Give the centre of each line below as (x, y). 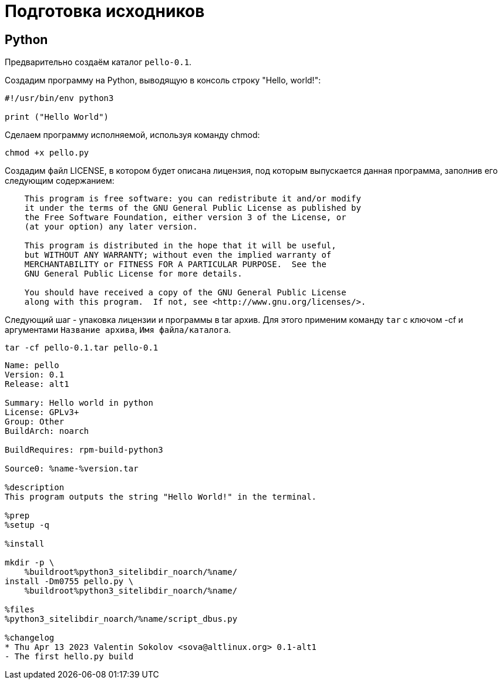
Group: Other (35, 422)
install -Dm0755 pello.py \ (69, 582)
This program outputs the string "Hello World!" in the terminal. (161, 497)
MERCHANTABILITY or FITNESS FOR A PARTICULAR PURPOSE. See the (175, 264)
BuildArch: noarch (47, 431)
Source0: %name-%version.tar (72, 469)
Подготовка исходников (105, 11)
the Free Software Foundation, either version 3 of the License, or (185, 218)
